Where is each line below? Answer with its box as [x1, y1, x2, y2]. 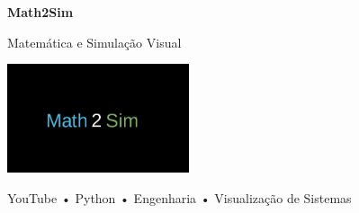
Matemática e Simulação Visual [7, 32, 182, 51]
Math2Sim [7, 3, 74, 21]
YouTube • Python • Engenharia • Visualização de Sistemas [7, 188, 352, 207]
